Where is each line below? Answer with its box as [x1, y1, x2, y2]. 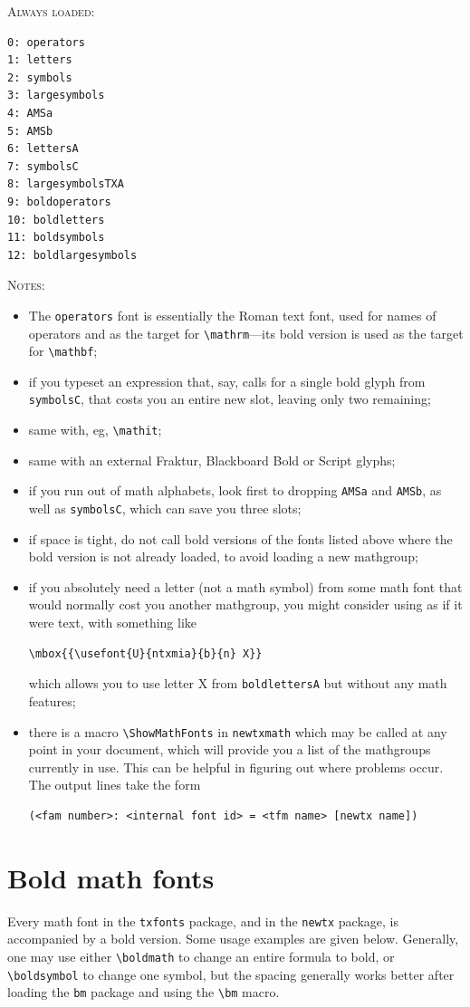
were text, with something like [28, 613, 197, 632]
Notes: [7, 275, 45, 294]
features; [28, 691, 76, 710]
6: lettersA [7, 142, 79, 156]
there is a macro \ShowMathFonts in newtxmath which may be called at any [28, 722, 447, 741]
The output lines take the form [28, 775, 201, 794]
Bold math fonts [7, 858, 215, 896]
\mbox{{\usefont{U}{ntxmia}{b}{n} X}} [28, 647, 263, 660]
